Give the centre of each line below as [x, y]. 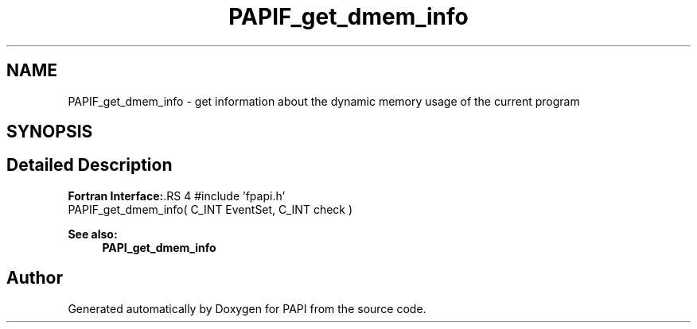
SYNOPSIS [50, 132]
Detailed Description [90, 165]
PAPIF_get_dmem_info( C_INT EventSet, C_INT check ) [210, 209]
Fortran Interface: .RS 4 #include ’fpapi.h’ [177, 195]
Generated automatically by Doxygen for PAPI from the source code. [247, 308]
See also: [93, 234]
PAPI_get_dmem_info [159, 247]
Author [35, 278]
